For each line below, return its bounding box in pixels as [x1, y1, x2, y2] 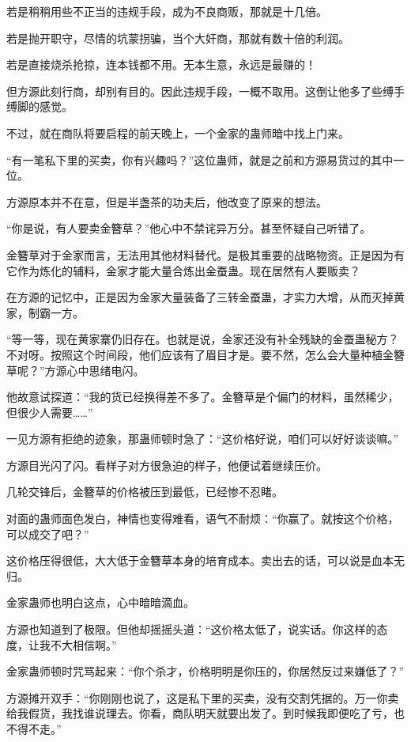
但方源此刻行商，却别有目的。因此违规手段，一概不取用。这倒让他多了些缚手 [6, 82, 405, 99]
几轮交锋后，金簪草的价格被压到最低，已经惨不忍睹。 [6, 483, 283, 500]
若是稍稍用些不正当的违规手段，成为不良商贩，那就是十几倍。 [6, 3, 327, 19]
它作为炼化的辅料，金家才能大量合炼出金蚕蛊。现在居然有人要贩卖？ [6, 262, 360, 278]
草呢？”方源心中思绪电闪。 [6, 362, 145, 378]
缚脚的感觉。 [6, 98, 73, 115]
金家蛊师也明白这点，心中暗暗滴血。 [6, 594, 194, 611]
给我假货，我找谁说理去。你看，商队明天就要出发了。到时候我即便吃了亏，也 [6, 705, 405, 721]
